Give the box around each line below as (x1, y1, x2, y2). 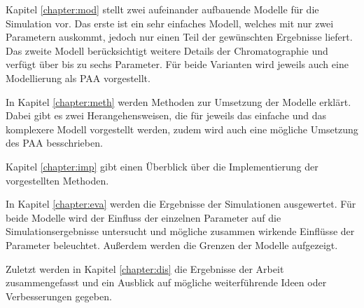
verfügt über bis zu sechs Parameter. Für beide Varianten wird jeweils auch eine (6, 57, 349, 72)
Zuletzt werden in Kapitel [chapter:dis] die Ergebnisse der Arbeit (6, 261, 284, 276)
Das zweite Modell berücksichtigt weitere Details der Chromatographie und (6, 43, 328, 58)
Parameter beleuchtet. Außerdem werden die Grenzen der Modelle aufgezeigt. (6, 237, 338, 252)
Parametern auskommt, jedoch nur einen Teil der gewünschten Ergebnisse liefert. (6, 29, 353, 44)
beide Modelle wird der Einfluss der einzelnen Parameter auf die (6, 210, 281, 225)
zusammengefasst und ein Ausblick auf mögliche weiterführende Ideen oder (6, 275, 327, 290)
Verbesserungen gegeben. (6, 288, 112, 303)
